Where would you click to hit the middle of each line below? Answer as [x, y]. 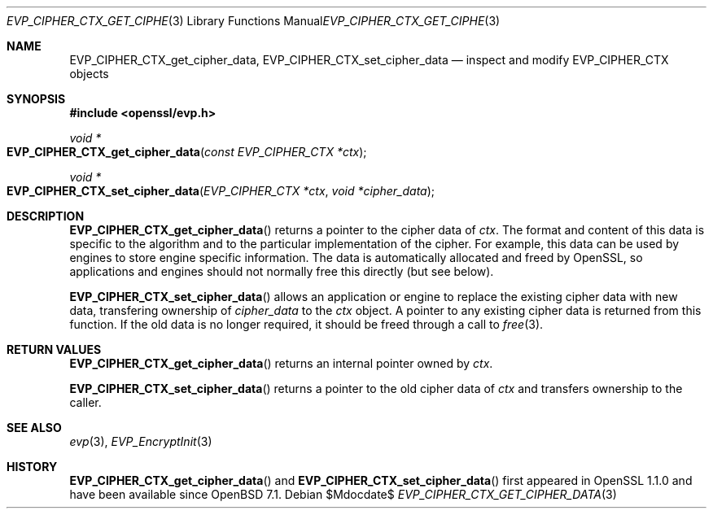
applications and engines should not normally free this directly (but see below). [282, 271]
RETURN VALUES [54, 349]
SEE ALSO [34, 428]
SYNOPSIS [36, 99]
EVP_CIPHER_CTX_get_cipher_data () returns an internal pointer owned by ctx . [281, 363]
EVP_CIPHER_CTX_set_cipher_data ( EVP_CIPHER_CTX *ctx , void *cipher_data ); [221, 191]
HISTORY [32, 467]
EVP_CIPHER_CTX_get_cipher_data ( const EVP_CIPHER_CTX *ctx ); [187, 152]
